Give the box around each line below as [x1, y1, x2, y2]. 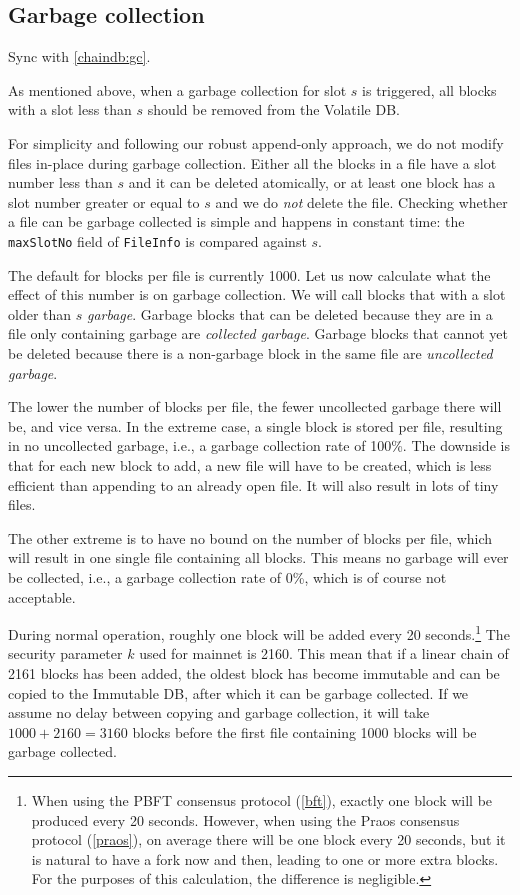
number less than [8, 172, 113, 193]
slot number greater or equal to [8, 191, 200, 212]
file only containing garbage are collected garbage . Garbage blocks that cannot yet [8, 323, 509, 344]
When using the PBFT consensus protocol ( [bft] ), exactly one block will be [31, 789, 493, 810]
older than [8, 303, 72, 324]
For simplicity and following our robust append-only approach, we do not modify [8, 132, 504, 153]
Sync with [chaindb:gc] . [8, 46, 151, 67]
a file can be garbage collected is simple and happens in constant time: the [8, 211, 465, 232]
